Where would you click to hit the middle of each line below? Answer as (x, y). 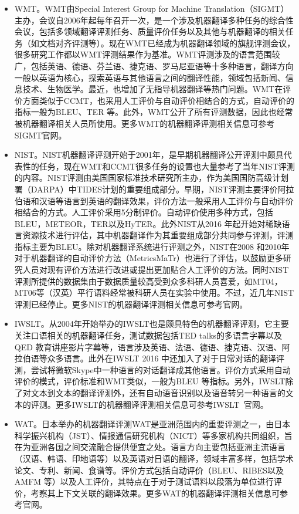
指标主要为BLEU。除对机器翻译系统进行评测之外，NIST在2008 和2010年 (152, 246)
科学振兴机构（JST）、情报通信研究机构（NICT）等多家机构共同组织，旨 (153, 435)
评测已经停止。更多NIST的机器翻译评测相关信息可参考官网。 (131, 304)
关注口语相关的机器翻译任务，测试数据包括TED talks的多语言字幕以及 (148, 335)
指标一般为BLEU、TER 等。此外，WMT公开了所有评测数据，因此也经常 (154, 112)
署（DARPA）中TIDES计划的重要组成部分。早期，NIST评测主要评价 (146, 189)
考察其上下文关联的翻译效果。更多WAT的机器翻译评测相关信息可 (155, 493)
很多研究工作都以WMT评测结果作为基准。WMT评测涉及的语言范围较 (147, 54)
